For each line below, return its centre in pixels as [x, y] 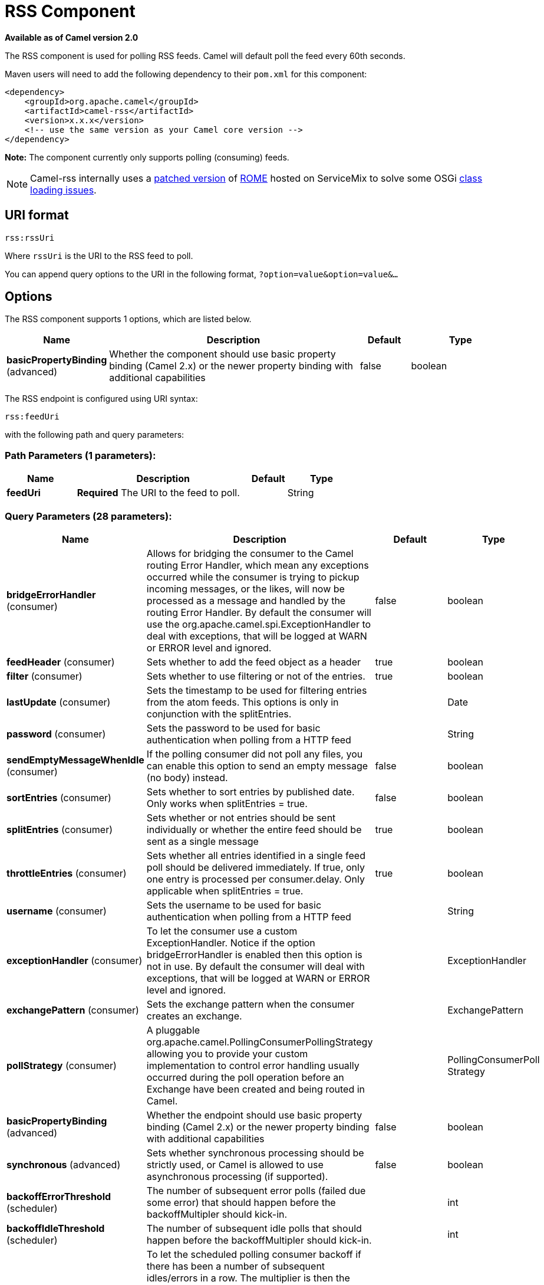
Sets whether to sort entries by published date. [250, 791]
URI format [37, 215]
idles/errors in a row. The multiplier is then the [248, 1278]
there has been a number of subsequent [236, 1266]
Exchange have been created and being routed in [256, 1089]
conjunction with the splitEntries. [219, 714]
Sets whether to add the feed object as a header [254, 662]
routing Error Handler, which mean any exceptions [258, 565]
